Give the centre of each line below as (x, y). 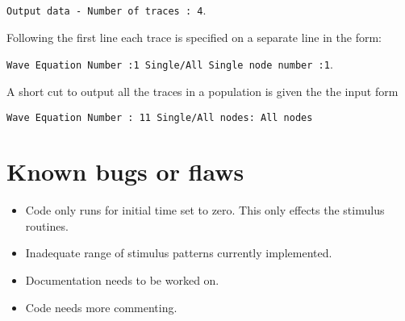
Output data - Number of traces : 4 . (106, 10)
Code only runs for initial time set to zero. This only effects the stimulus (205, 210)
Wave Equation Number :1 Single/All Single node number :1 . (170, 64)
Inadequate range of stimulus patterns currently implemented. (179, 253)
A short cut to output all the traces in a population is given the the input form (202, 91)
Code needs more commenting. (101, 307)
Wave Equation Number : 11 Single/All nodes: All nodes (160, 117)
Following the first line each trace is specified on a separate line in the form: (194, 37)
